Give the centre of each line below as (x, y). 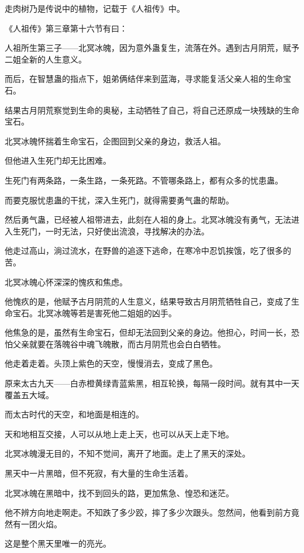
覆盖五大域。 (29, 394)
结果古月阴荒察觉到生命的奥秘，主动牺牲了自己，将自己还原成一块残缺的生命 (152, 110)
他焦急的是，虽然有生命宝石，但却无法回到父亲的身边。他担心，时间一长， (148, 332)
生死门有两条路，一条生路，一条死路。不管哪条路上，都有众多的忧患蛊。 (144, 180)
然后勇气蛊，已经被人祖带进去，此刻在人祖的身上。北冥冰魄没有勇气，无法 (148, 220)
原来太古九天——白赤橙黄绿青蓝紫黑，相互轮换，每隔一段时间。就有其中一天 (152, 383)
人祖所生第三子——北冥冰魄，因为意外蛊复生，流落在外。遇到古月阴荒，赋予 (152, 48)
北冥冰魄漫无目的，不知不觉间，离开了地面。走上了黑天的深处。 (127, 453)
